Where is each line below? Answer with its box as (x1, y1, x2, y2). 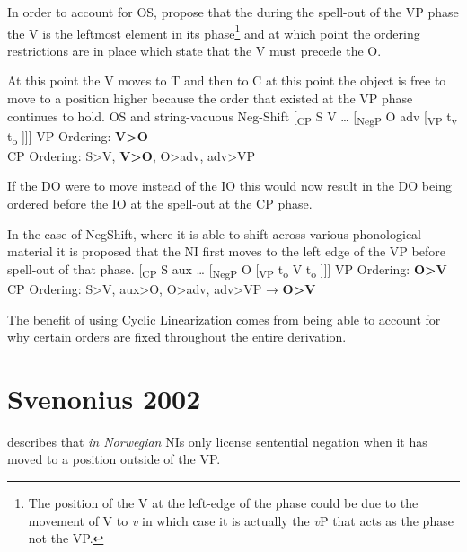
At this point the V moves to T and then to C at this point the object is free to (7, 71, 446, 90)
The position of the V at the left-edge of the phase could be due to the (28, 494, 419, 512)
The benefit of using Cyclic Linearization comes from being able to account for (7, 309, 441, 328)
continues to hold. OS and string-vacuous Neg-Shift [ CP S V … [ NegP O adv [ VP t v (7, 106, 457, 128)
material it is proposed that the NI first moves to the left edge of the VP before (7, 242, 445, 261)
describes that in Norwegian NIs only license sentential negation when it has (7, 432, 427, 450)
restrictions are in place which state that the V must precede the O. (7, 40, 382, 59)
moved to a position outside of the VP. (7, 450, 221, 468)
